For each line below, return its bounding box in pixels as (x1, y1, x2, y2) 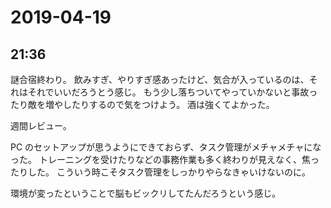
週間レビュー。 (10, 120, 72, 131)
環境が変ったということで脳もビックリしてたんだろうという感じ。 (10, 187, 282, 199)
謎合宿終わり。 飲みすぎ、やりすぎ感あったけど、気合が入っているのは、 (10, 74, 310, 85)
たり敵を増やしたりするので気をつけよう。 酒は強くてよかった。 (10, 99, 275, 110)
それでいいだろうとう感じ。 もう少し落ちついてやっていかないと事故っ (27, 86, 318, 98)
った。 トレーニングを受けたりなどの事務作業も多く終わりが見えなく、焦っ (10, 154, 320, 165)
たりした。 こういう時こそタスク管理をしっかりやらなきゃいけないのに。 (10, 166, 311, 178)
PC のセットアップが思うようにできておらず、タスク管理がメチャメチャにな (10, 141, 322, 153)
